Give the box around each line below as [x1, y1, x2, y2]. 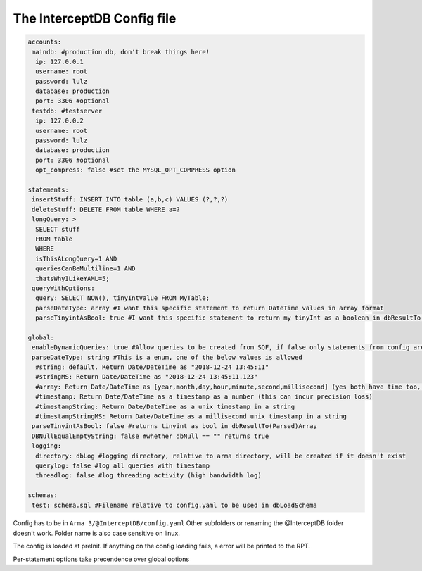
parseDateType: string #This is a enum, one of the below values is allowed [32, 353, 302, 361]
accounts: [27, 38, 62, 46]
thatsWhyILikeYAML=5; [35, 275, 110, 282]
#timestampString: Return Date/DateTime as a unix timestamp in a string [35, 402, 295, 410]
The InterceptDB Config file [13, 11, 177, 26]
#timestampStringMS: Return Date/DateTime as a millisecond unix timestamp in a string [35, 412, 347, 420]
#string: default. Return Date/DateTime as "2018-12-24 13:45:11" [35, 363, 269, 371]
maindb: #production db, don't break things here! [32, 48, 210, 56]
